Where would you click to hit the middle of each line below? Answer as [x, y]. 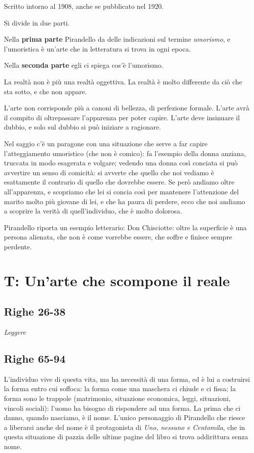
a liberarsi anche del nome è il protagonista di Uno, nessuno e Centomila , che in [125, 427]
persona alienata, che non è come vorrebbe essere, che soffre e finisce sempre [118, 237]
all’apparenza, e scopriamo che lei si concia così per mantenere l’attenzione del [121, 191]
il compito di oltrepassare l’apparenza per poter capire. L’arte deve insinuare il [122, 117]
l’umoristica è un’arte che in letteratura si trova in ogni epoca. [97, 48]
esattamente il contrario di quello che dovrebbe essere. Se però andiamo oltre [119, 182]
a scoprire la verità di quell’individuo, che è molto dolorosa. [93, 211]
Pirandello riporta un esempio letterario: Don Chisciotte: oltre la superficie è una [125, 227]
